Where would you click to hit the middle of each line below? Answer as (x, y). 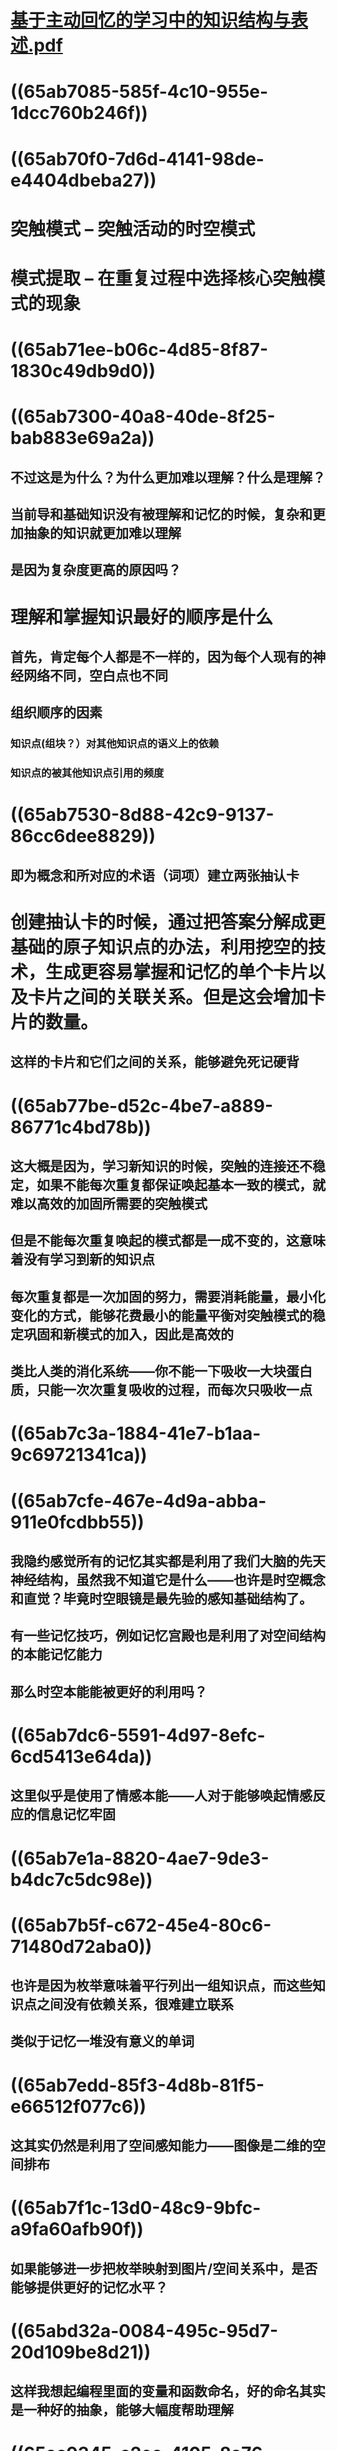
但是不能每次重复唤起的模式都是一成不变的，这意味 (168, 1241)
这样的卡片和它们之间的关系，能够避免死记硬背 (155, 1062)
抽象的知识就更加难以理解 (102, 533)
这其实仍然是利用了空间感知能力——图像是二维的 (161, 2146)
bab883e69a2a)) (82, 438)
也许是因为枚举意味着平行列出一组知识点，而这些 (161, 1986)
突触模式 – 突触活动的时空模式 (133, 228)
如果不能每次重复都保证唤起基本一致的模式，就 (181, 1185)
